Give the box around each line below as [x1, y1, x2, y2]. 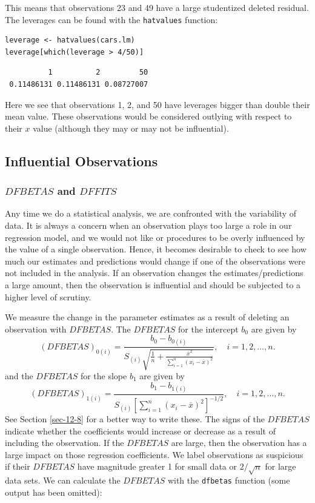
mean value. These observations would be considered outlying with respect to [5, 110, 292, 123]
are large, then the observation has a [171, 436, 307, 449]
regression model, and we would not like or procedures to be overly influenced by [5, 231, 305, 243]
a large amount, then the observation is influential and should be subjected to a [5, 278, 301, 291]
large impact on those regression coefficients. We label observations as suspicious [5, 448, 303, 461]
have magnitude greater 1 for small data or [77, 460, 237, 473]
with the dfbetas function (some [167, 474, 290, 487]
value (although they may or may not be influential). [33, 121, 229, 134]
